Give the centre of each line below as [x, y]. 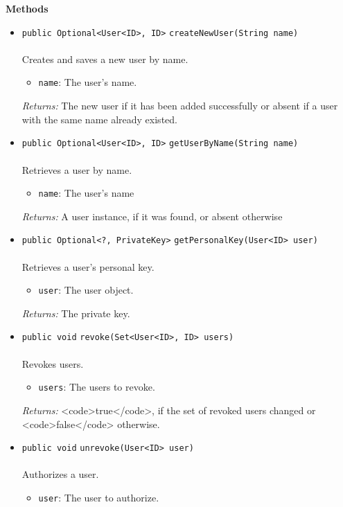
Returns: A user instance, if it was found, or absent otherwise [152, 216]
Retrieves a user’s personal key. [88, 266]
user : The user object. [86, 290]
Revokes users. [53, 363]
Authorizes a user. [60, 474]
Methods [27, 8]
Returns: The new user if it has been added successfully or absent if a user [180, 106]
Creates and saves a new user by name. [105, 59]
